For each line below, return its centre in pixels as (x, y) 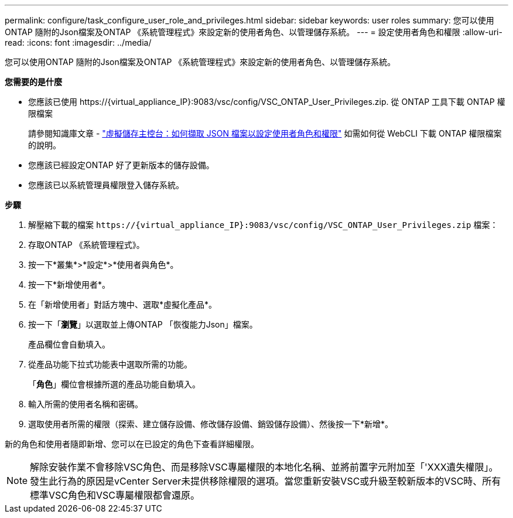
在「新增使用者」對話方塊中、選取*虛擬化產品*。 (123, 304)
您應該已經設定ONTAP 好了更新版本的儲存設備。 (121, 165)
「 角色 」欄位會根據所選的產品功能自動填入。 (114, 384)
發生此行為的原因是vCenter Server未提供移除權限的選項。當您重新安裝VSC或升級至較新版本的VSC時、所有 (266, 481)
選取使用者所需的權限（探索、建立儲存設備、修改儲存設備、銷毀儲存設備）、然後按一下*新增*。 (211, 424)
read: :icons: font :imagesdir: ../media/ (78, 42)
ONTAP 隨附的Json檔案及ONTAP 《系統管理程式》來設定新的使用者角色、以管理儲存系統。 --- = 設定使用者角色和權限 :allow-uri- (254, 32)
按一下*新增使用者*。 (69, 284)
